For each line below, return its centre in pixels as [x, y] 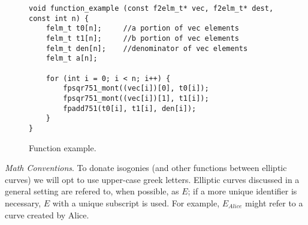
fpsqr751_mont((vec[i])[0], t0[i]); [136, 88]
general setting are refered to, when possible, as [92, 191]
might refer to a [274, 202]
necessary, [23, 202]
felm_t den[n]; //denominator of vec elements [147, 48]
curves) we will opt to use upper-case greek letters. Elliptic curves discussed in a [152, 179]
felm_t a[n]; [72, 58]
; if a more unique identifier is [242, 191]
